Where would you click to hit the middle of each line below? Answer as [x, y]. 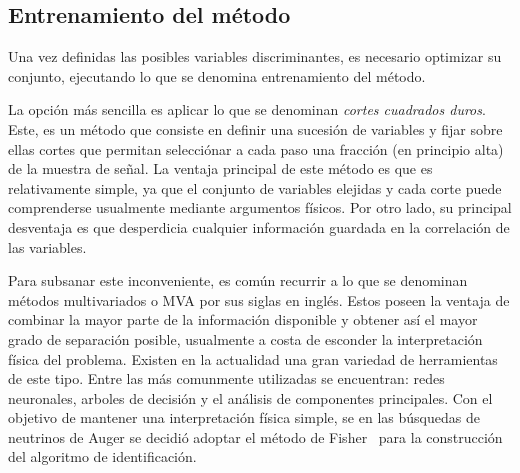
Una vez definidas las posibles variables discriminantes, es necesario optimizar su [255, 56]
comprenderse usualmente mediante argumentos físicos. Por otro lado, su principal [260, 207]
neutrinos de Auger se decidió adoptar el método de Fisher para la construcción [255, 436]
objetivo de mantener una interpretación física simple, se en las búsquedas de [244, 417]
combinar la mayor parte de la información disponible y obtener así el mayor [243, 319]
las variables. [47, 246]
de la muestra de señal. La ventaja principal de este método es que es [220, 168]
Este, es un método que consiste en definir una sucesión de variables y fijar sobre [255, 128]
